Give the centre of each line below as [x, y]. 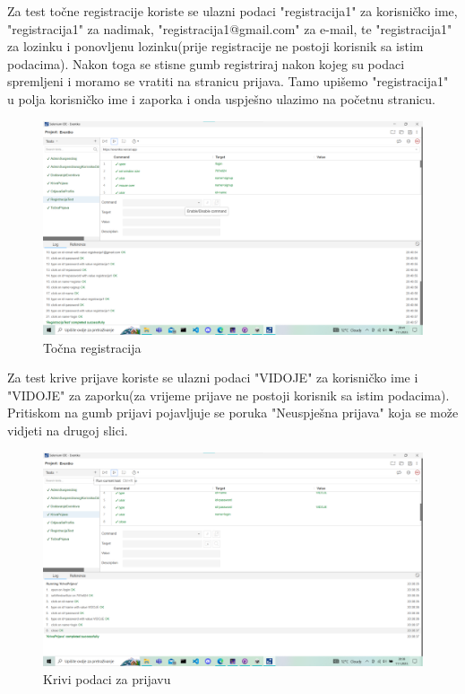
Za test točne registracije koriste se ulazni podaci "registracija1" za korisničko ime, [232, 11]
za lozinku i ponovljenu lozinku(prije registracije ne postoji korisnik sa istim [215, 46]
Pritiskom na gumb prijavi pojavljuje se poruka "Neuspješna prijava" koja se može [233, 413]
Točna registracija [92, 347]
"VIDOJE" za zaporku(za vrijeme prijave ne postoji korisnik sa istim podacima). [228, 395]
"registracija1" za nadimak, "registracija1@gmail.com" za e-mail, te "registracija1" [230, 28]
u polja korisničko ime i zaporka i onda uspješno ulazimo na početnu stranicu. [222, 98]
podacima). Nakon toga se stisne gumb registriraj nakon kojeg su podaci [206, 63]
